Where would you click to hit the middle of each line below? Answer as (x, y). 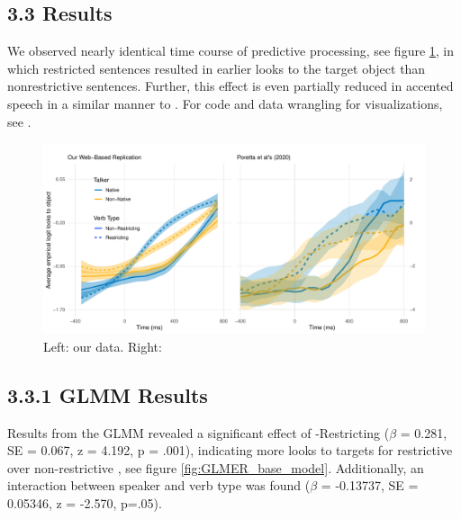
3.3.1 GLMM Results (108, 394)
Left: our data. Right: (103, 346)
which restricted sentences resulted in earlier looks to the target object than (217, 68)
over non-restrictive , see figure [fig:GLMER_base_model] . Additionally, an (216, 467)
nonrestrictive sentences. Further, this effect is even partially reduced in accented (230, 86)
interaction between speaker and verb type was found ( (159, 485)
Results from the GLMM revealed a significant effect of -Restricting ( (199, 432)
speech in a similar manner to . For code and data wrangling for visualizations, (225, 103)
